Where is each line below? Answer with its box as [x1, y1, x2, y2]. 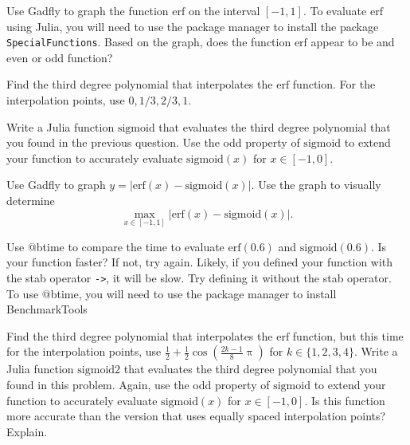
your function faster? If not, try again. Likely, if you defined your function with [6, 254, 393, 270]
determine [6, 192, 55, 208]
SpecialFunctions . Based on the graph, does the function [6, 33, 291, 50]
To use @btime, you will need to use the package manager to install [6, 285, 337, 301]
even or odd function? [6, 49, 113, 65]
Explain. [6, 423, 48, 439]
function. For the [292, 76, 376, 93]
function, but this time [292, 327, 404, 344]
